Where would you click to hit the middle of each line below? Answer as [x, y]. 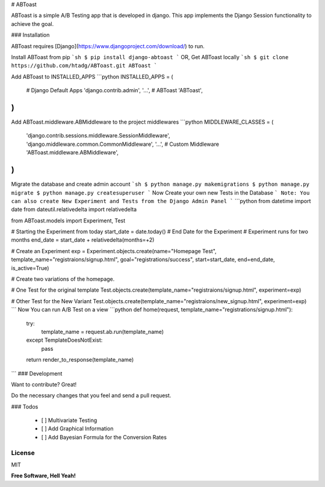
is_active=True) [30, 268]
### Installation [30, 35]
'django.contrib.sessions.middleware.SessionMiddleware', [98, 136]
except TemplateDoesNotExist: [64, 340]
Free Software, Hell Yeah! [44, 476]
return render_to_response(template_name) [80, 360]
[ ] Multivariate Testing [69, 420]
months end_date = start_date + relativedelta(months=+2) [83, 240]
